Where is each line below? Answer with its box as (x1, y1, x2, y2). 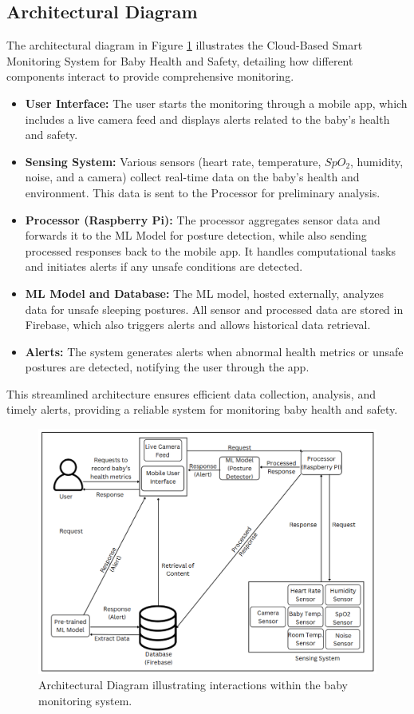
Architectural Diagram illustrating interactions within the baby (38, 676, 348, 693)
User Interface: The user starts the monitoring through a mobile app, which (25, 94, 408, 111)
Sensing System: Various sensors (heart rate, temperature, (25, 153, 321, 169)
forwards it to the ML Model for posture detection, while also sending (25, 227, 367, 244)
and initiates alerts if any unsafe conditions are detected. (25, 258, 303, 275)
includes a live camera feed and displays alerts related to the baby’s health (25, 110, 390, 127)
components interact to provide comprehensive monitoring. (6, 68, 294, 85)
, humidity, (350, 153, 404, 169)
